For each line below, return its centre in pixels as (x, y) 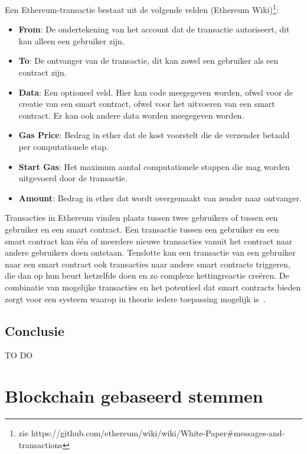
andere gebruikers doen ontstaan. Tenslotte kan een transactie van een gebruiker (150, 252)
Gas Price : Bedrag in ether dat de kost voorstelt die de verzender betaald (154, 135)
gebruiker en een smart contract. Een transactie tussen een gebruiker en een (142, 229)
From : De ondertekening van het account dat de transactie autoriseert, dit (154, 29)
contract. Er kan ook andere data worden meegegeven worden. (131, 115)
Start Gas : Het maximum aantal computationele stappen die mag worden (154, 166)
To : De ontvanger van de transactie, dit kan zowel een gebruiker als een (148, 61)
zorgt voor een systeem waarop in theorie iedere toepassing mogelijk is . (135, 298)
